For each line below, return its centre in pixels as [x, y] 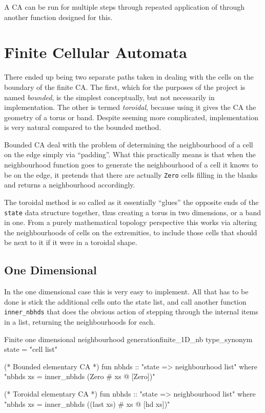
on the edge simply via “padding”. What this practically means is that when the [130, 154]
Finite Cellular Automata [96, 52]
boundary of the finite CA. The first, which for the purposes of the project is [125, 87]
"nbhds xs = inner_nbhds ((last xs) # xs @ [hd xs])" [87, 403]
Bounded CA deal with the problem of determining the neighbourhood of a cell [129, 144]
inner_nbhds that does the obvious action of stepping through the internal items [131, 312]
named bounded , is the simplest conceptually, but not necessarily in [109, 97]
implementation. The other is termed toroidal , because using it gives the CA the [130, 107]
